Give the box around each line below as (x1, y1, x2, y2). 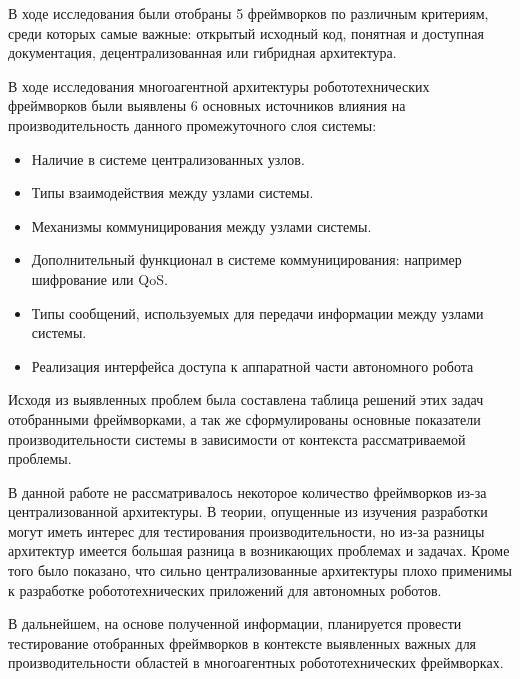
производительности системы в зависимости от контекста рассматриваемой (8, 428, 466, 449)
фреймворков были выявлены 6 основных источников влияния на (8, 95, 406, 116)
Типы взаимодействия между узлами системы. (31, 182, 314, 203)
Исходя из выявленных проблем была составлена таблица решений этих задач (8, 389, 484, 410)
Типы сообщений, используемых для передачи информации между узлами (31, 302, 484, 323)
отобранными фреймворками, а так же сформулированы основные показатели (8, 408, 481, 429)
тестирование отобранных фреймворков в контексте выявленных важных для (8, 632, 477, 653)
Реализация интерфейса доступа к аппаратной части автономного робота (31, 355, 474, 376)
